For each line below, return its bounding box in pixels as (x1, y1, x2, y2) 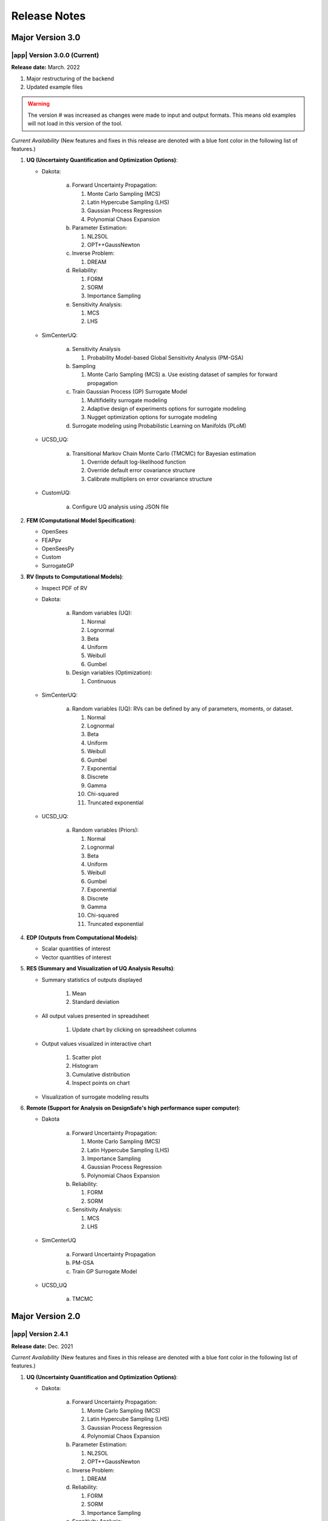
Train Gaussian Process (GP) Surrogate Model (72, 388, 188, 395)
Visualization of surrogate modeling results (41, 1093, 149, 1101)
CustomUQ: (41, 489, 71, 496)
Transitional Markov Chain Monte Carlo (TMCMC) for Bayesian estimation (72, 450, 256, 457)
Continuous (87, 677, 117, 684)
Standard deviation (72, 998, 120, 1006)
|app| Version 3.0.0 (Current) (11, 50, 100, 59)
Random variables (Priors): (72, 826, 139, 834)
